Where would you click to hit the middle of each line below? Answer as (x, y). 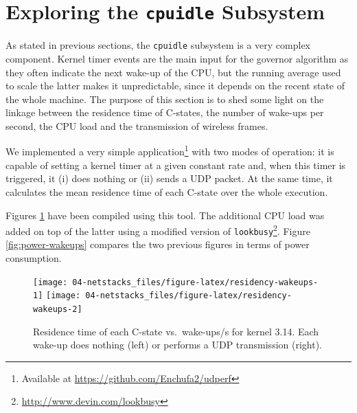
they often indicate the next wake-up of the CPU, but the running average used (173, 72)
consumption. (34, 258)
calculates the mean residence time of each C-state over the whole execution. (167, 191)
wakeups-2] (58, 309)
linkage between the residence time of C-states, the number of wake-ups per (165, 112)
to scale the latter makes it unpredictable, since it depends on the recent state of (175, 86)
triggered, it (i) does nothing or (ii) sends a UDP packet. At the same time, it (169, 178)
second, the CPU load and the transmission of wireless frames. (137, 125)
